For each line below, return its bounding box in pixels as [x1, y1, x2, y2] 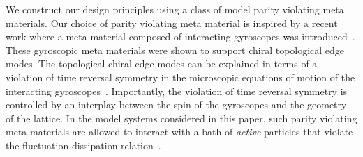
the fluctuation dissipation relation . [6, 138, 161, 152]
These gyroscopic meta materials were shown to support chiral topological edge [6, 42, 345, 57]
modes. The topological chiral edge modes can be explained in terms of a [6, 56, 318, 71]
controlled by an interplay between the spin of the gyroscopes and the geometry [6, 97, 347, 112]
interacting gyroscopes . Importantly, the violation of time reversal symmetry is [6, 83, 348, 98]
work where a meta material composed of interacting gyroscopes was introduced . [6, 29, 355, 44]
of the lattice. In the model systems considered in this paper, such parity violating [6, 110, 357, 125]
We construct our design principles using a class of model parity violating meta [6, 2, 344, 16]
